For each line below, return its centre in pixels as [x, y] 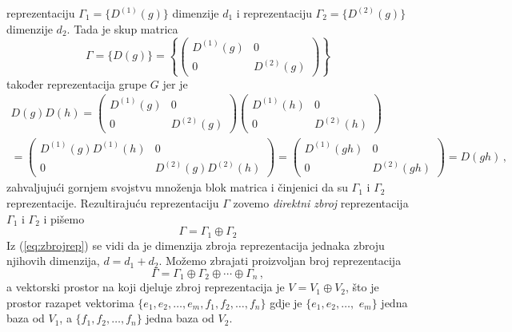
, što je [362, 287]
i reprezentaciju [274, 13]
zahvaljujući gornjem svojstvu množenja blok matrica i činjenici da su [177, 187]
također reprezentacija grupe [77, 83]
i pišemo [64, 218]
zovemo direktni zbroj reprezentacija [321, 202]
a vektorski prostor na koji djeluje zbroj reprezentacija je [146, 287]
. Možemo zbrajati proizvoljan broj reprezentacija [280, 261]
